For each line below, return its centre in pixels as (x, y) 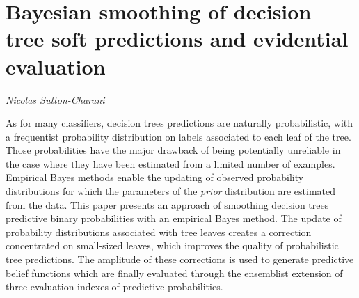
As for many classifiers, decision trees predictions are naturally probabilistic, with (179, 123)
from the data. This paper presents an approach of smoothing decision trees (167, 204)
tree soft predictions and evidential (177, 39)
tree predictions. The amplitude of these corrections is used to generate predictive (180, 259)
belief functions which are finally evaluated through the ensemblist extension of (174, 273)
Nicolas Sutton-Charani (55, 99)
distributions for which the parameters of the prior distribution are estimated (171, 191)
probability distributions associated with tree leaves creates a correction (159, 232)
